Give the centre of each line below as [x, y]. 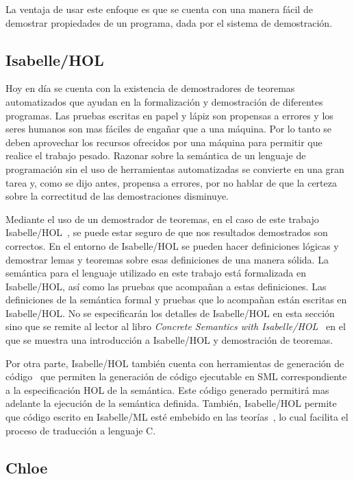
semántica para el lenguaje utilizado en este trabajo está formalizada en [156, 273]
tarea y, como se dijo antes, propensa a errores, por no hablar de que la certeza [171, 182]
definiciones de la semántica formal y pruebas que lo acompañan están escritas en [176, 300]
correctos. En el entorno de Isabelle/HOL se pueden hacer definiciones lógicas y [172, 245]
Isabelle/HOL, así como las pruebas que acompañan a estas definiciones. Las [166, 286]
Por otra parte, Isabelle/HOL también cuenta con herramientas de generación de [175, 363]
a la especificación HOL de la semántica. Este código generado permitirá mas [167, 389]
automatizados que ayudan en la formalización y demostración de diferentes [164, 101]
